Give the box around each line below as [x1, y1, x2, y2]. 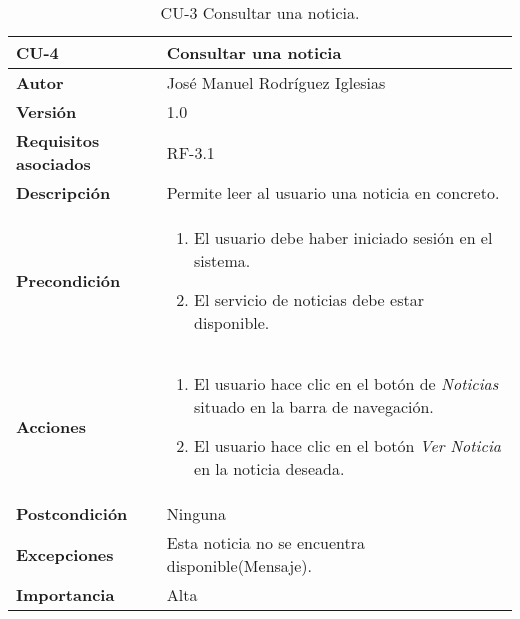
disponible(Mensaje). [166, 554, 312, 577]
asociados [16, 152, 91, 175]
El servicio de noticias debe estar [194, 288, 424, 311]
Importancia [16, 583, 115, 606]
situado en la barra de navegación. [194, 395, 434, 418]
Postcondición [16, 502, 128, 525]
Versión [16, 100, 77, 123]
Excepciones [16, 542, 114, 566]
